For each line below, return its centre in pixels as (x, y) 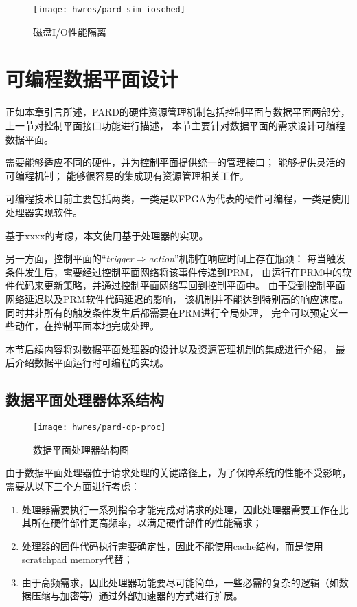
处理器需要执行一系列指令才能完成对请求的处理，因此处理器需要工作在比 (185, 509)
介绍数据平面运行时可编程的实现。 (92, 362)
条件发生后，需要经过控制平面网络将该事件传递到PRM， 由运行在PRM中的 (174, 271)
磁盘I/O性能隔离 (70, 31)
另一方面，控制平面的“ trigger (70, 258)
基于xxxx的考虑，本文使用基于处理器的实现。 (107, 235)
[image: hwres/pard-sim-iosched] (109, 10)
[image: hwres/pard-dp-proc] (100, 428)
